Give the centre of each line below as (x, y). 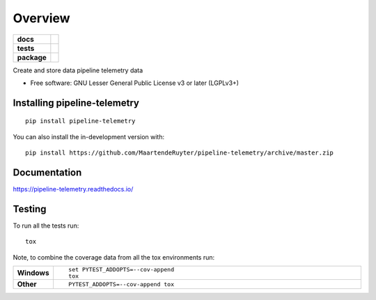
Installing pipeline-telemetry (76, 103)
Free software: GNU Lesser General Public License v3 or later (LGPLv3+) (135, 83)
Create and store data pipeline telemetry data (78, 70)
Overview (41, 18)
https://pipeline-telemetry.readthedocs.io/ (73, 189)
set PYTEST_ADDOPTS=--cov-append (121, 270)
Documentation (47, 172)
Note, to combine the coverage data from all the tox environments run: (114, 257)
